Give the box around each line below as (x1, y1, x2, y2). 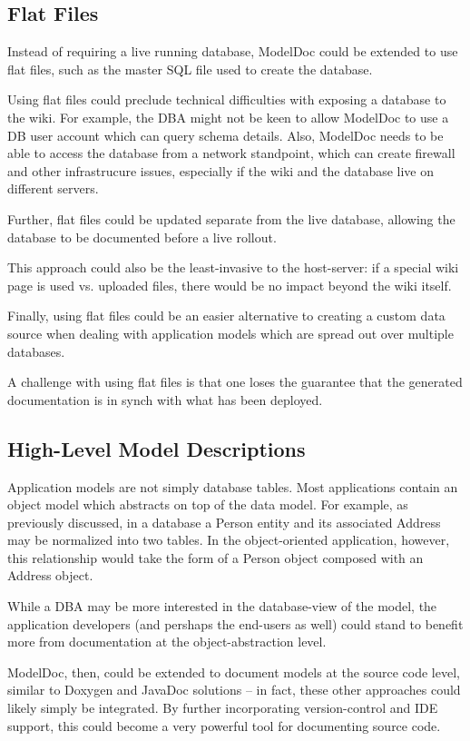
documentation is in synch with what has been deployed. (7, 390, 323, 409)
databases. (7, 341, 65, 361)
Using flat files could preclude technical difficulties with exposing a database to (7, 90, 446, 109)
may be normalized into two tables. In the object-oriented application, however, (7, 530, 450, 549)
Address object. (7, 566, 93, 585)
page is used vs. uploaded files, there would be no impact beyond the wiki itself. (7, 275, 452, 294)
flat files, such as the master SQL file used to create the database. (7, 59, 373, 78)
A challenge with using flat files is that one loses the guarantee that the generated (7, 372, 463, 391)
